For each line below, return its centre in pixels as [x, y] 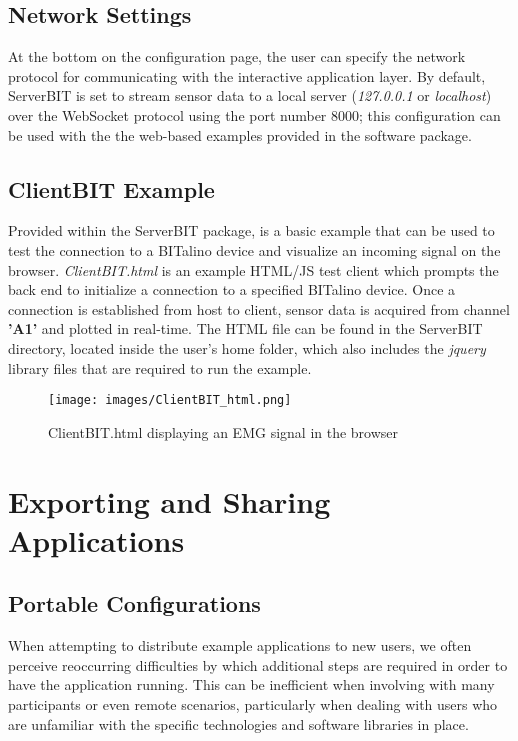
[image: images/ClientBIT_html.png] [170, 400]
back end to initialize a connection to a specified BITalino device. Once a [232, 289]
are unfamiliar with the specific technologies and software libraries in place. [238, 723]
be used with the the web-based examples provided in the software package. [240, 134]
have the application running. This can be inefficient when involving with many [251, 684]
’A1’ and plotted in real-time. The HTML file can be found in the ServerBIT [245, 328]
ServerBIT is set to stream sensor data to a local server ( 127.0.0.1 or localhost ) [250, 95]
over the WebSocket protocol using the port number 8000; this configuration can [254, 114]
